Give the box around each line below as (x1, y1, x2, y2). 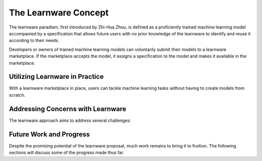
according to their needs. (9, 38, 60, 44)
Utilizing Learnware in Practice (9, 73, 104, 81)
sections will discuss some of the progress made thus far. (9, 150, 125, 155)
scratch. (9, 92, 26, 98)
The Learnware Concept (9, 7, 109, 18)
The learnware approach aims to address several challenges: (9, 117, 131, 123)
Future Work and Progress (9, 130, 90, 138)
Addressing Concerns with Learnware (9, 104, 127, 113)
